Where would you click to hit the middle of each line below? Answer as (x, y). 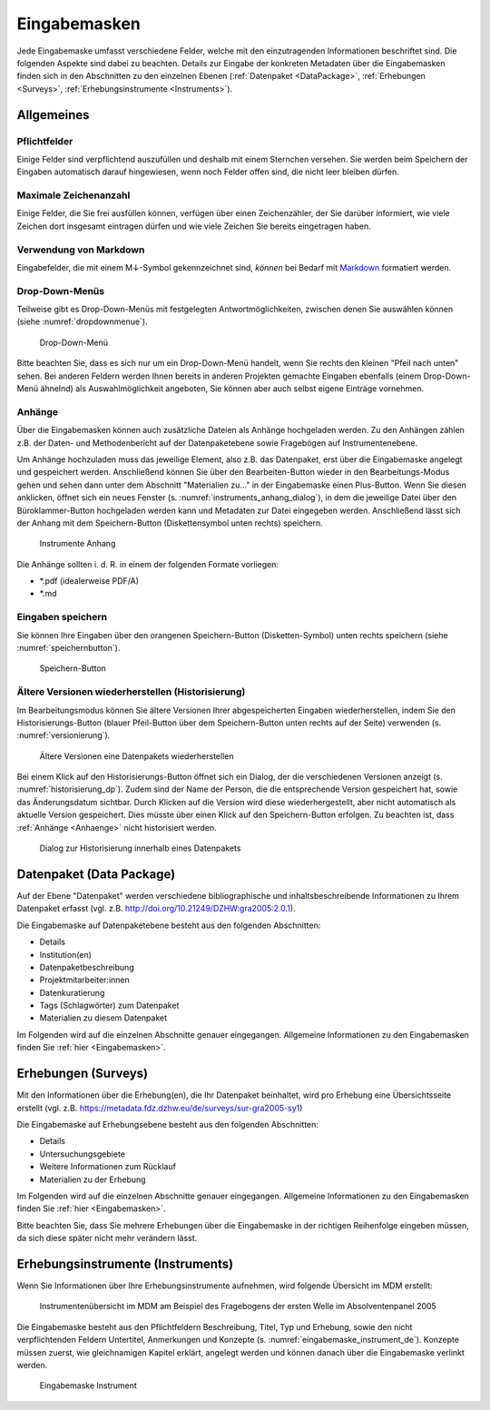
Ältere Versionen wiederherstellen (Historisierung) (131, 692)
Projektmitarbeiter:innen (85, 980)
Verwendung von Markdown (81, 250)
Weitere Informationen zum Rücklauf (108, 1167)
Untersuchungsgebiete (83, 1154)
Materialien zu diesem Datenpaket (103, 1018)
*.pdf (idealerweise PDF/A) (89, 581)
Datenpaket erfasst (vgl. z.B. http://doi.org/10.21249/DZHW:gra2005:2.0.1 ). (156, 909)
